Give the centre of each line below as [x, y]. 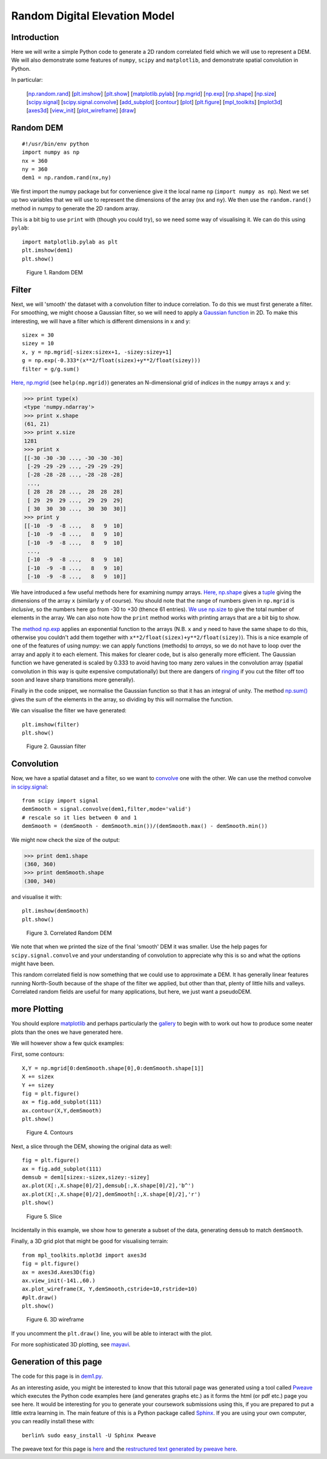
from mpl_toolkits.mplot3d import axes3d [84, 1255]
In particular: [27, 80]
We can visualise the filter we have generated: [69, 710]
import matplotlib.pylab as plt [70, 242]
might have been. [33, 964]
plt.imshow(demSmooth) [56, 911]
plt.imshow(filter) [51, 724]
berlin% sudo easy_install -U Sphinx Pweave [89, 1435]
